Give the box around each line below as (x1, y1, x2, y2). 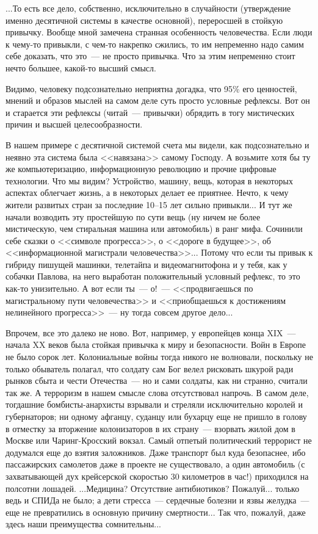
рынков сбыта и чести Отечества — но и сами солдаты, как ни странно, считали (5, 374, 308, 387)
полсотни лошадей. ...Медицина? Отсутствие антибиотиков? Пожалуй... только (5, 482, 300, 494)
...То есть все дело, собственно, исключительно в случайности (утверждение (5, 2, 291, 14)
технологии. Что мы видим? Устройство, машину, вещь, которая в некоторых (5, 174, 293, 187)
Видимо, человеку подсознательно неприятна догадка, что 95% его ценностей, (5, 82, 297, 95)
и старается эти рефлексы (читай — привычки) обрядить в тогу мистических (5, 106, 295, 118)
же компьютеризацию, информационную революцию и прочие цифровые (5, 162, 276, 175)
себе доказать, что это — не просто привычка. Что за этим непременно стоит (5, 49, 295, 62)
